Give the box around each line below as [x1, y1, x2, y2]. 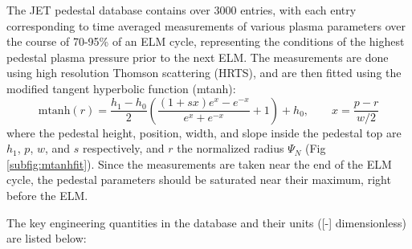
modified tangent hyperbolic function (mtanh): [6, 80, 236, 96]
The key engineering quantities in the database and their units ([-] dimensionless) [6, 214, 406, 231]
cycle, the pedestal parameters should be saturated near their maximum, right [6, 171, 391, 188]
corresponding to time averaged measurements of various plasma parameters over [6, 17, 406, 34]
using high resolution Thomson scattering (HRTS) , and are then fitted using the [6, 64, 402, 81]
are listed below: [6, 230, 87, 247]
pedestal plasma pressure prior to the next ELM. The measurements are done [6, 48, 389, 65]
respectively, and [83, 140, 165, 157]
